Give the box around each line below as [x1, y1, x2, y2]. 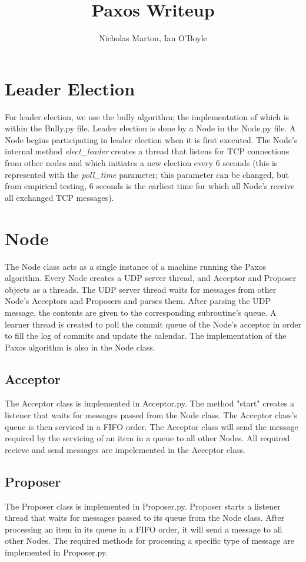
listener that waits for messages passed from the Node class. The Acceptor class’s [5, 409, 297, 421]
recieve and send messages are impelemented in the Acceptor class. [5, 443, 245, 455]
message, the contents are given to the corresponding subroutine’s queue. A [5, 306, 277, 318]
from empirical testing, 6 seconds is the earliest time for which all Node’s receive [5, 180, 295, 192]
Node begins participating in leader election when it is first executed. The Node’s [5, 133, 298, 146]
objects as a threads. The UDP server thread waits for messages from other [5, 283, 277, 295]
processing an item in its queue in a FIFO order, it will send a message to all [5, 523, 282, 535]
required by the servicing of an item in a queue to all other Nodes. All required [5, 432, 290, 444]
